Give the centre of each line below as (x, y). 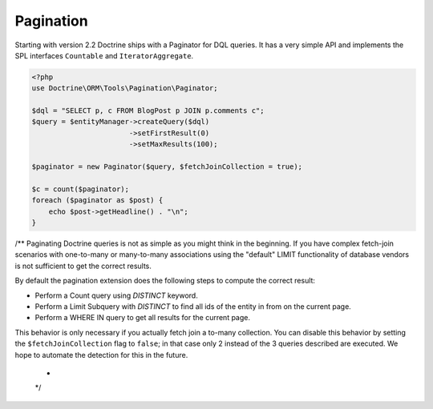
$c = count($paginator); (81, 189)
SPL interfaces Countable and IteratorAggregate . (104, 55)
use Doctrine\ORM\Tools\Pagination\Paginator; (125, 88)
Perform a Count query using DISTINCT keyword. (116, 295)
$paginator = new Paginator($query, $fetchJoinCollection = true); (167, 167)
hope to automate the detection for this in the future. (101, 355)
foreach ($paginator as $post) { (97, 200)
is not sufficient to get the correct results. (83, 266)
